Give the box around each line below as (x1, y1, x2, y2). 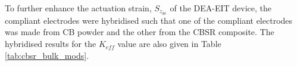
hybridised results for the (5, 37, 96, 50)
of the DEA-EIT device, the (170, 2, 272, 14)
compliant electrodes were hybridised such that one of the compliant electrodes (5, 14, 293, 26)
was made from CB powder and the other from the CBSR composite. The (5, 26, 274, 38)
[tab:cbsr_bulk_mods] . (5, 49, 89, 61)
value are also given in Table (117, 37, 221, 50)
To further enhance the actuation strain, (5, 2, 152, 14)
